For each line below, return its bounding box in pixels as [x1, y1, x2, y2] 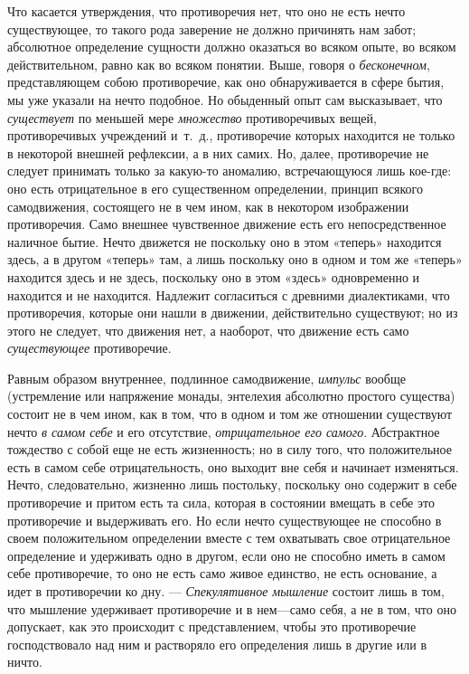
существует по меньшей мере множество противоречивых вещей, [7, 108, 377, 127]
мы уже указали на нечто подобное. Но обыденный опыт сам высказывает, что [7, 90, 443, 109]
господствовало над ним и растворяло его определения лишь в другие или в [7, 634, 427, 653]
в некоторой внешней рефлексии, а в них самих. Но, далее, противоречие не [7, 143, 429, 162]
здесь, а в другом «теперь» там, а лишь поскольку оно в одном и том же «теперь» [7, 250, 463, 269]
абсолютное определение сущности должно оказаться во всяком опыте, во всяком [7, 37, 456, 56]
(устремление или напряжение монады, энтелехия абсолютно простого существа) [7, 386, 455, 405]
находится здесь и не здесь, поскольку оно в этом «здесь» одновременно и [7, 267, 420, 286]
